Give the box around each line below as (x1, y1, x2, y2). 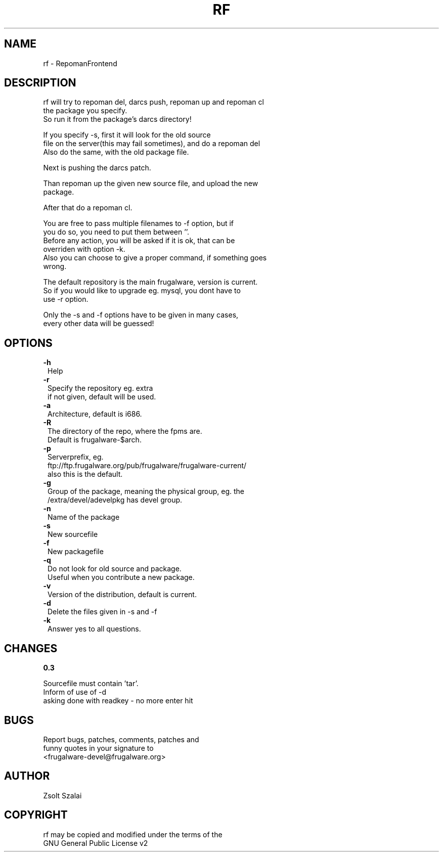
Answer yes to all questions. (48, 624, 141, 634)
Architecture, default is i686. (48, 410, 142, 419)
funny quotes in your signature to (43, 743, 154, 752)
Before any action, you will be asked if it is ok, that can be (43, 236, 235, 245)
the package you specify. (43, 106, 127, 115)
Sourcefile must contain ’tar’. (43, 679, 139, 688)
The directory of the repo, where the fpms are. (48, 427, 202, 436)
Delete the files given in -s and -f (48, 607, 157, 616)
